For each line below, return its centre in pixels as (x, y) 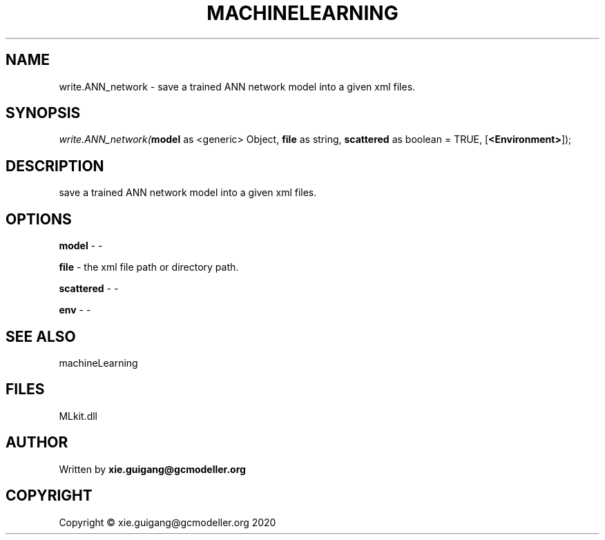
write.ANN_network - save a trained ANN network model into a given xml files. (237, 86)
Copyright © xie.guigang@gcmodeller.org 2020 (167, 522)
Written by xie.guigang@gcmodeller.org (152, 469)
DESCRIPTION (55, 166)
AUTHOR (37, 443)
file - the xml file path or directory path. (149, 267)
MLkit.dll (78, 416)
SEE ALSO (41, 336)
